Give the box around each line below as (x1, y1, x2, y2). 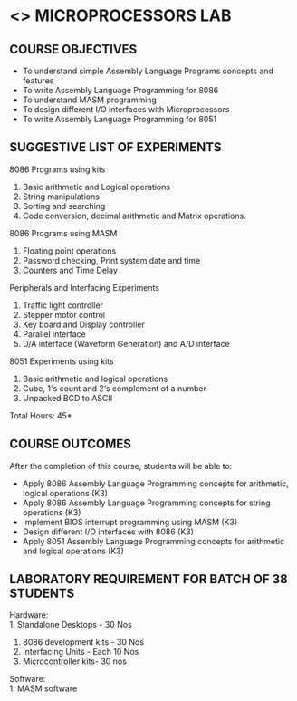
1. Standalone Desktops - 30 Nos (9, 619, 133, 630)
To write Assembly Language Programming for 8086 (22, 85, 219, 95)
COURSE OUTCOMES (9, 437, 132, 452)
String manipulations (22, 191, 100, 202)
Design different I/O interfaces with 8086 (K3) (22, 526, 195, 537)
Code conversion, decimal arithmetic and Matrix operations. (22, 210, 246, 221)
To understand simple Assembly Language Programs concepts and (22, 65, 274, 76)
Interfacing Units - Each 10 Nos (22, 647, 139, 658)
